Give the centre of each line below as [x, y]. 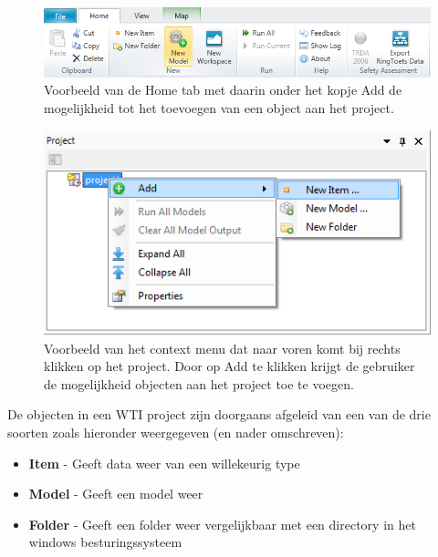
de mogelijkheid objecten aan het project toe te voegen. [199, 383]
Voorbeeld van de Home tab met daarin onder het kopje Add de [223, 90]
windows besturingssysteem [105, 542]
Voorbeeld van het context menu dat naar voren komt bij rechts [222, 348]
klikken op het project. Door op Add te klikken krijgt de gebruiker [229, 366]
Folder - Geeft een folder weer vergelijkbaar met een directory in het [222, 524]
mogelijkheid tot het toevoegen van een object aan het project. [219, 108]
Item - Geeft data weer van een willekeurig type [164, 463]
